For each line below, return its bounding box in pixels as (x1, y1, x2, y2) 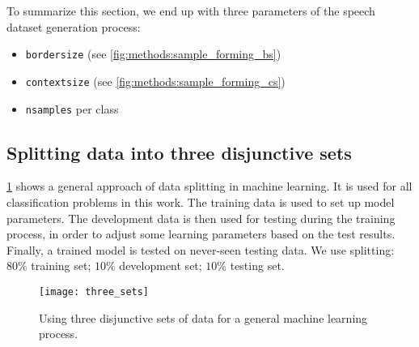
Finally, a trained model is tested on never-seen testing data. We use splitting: (6, 241, 395, 258)
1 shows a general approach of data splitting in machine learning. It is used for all (6, 178, 413, 195)
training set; (31, 257, 91, 274)
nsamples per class (25, 100, 119, 117)
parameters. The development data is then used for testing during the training (6, 209, 396, 226)
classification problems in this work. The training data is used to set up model (6, 193, 395, 210)
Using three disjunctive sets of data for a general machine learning (39, 309, 368, 326)
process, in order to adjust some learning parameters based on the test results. (6, 225, 396, 242)
